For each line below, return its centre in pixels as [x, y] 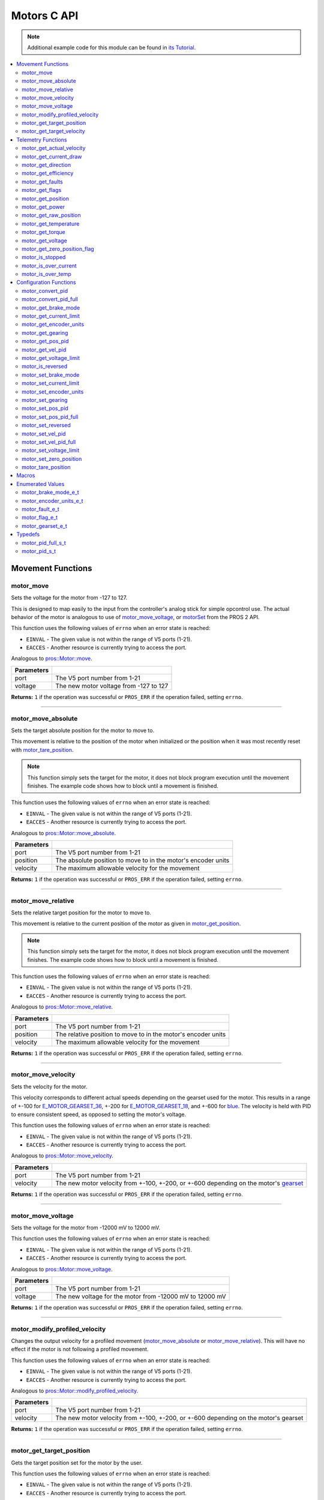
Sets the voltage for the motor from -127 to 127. [69, 598]
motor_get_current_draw [52, 157]
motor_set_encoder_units [53, 391]
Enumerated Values [40, 484]
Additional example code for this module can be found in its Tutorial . [112, 47]
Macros [26, 475]
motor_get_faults [42, 181]
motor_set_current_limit [51, 383]
